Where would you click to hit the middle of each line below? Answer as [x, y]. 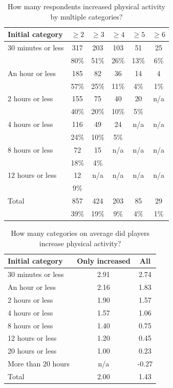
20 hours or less [32, 351]
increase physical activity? [80, 243]
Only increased [104, 261]
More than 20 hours [39, 364]
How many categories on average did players [80, 233]
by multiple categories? [86, 16]
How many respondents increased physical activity [86, 6]
